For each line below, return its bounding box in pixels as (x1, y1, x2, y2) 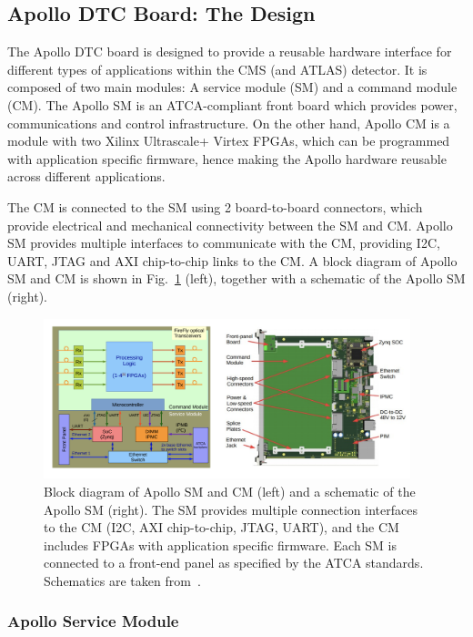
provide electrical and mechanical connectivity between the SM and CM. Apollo (7, 215, 453, 234)
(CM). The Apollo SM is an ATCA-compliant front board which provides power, (7, 95, 458, 114)
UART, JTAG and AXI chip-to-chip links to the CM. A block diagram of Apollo (7, 251, 458, 270)
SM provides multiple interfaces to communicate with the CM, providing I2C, (7, 233, 440, 252)
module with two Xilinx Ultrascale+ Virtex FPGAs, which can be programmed (7, 131, 450, 150)
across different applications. (7, 167, 166, 186)
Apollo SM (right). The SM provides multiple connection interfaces (44, 499, 418, 519)
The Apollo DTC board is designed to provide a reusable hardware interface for (7, 42, 452, 61)
